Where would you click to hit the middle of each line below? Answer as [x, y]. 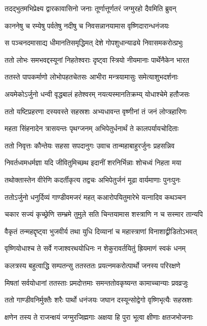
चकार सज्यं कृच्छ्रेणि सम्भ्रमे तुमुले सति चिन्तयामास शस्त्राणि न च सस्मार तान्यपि [104, 214]
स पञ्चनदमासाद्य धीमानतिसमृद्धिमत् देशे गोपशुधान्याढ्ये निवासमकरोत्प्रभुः [94, 43]
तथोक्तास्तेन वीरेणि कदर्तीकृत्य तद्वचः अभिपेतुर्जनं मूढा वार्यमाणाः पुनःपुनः [93, 179]
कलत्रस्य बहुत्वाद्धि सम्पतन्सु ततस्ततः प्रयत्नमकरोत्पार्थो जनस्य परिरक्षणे [93, 265]
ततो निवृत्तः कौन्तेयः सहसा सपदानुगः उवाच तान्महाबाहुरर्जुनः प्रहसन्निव [90, 145]
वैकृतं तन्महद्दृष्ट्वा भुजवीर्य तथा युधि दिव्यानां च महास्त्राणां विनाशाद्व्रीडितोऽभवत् [101, 231]
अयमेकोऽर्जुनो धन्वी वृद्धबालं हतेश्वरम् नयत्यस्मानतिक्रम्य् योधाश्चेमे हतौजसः [97, 94]
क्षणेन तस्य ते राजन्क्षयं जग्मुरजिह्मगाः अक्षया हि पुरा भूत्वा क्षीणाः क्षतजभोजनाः [99, 317]
